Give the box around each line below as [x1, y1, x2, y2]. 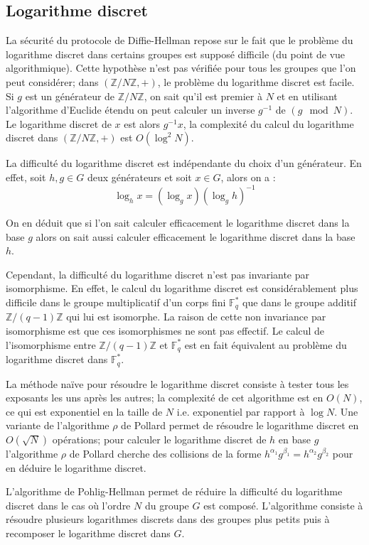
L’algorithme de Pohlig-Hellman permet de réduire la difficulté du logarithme [6, 484, 343, 499]
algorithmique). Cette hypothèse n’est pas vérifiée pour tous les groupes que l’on [6, 60, 356, 75]
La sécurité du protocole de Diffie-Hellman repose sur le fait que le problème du [6, 33, 353, 48]
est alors [124, 116, 160, 131]
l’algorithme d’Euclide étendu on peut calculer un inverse [6, 102, 255, 117]
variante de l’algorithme [6, 418, 109, 433]
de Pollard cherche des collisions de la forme [69, 446, 262, 460]
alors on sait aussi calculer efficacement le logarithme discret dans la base [36, 229, 355, 244]
